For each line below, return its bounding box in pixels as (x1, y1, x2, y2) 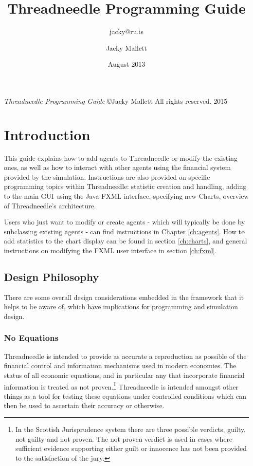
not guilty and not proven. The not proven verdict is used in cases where (15, 433, 233, 444)
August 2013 (108, 59, 145, 69)
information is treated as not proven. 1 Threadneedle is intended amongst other (4, 380, 238, 391)
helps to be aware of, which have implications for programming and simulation (4, 301, 238, 312)
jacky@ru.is (109, 26, 144, 37)
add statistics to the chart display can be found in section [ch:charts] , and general (4, 236, 247, 246)
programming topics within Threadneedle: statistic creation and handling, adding (4, 181, 247, 191)
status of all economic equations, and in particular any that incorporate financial (4, 370, 245, 380)
